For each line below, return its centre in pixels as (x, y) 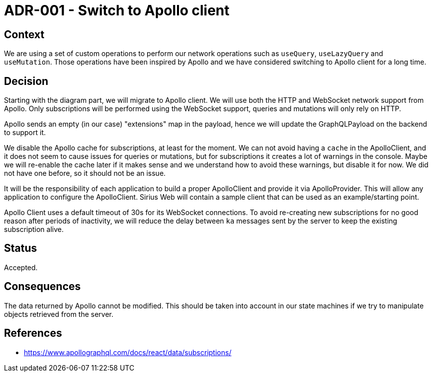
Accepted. (21, 267)
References (33, 333)
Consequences (43, 287)
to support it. (25, 133)
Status (21, 248)
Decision (26, 81)
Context (24, 34)
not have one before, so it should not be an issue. (85, 173)
